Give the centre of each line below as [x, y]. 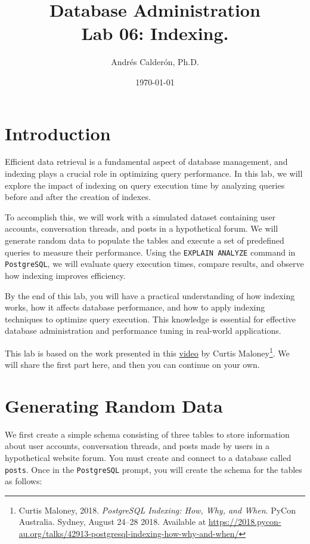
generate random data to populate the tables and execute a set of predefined [145, 240]
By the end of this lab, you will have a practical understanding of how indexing [150, 295]
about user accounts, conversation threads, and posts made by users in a [137, 446]
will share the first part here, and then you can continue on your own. [132, 365]
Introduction [58, 133]
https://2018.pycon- [245, 522]
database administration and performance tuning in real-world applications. [143, 331]
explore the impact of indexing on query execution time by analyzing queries [145, 185]
